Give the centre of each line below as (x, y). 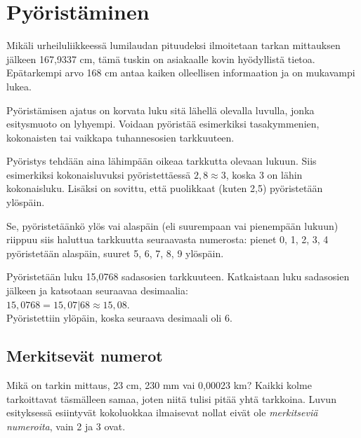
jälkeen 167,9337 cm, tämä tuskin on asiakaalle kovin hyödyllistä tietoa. (161, 59)
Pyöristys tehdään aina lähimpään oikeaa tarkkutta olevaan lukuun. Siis (162, 161)
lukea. (19, 86)
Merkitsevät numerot (85, 356)
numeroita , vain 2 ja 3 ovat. (66, 426)
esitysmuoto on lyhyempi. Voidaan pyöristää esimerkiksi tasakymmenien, (163, 124)
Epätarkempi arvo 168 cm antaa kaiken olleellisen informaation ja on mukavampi (181, 73)
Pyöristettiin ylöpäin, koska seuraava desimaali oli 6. (119, 318)
